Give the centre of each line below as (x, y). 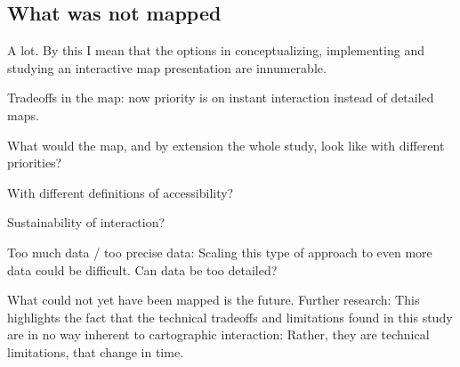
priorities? (35, 163)
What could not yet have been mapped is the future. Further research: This (214, 300)
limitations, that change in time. (96, 351)
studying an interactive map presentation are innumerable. (167, 67)
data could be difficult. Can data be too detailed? (142, 269)
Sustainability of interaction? (86, 222)
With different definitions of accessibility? (121, 192)
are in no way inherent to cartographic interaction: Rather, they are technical (218, 334)
